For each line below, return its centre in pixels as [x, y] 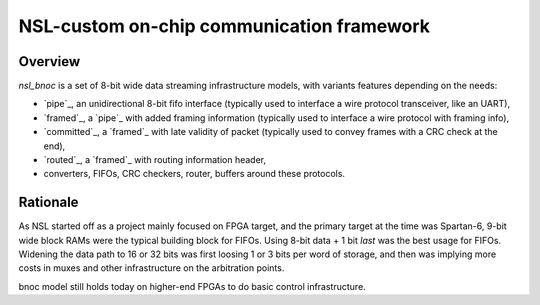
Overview [49, 61]
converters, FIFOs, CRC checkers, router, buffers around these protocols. [194, 174]
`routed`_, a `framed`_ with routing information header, [155, 160]
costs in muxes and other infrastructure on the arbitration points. [151, 268]
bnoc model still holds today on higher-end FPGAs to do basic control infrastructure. [192, 286]
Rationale [48, 202]
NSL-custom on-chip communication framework [224, 26]
